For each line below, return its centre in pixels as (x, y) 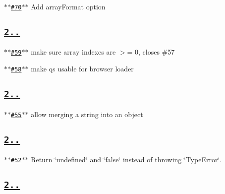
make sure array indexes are (73, 52)
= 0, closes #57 (151, 52)
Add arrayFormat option (68, 6)
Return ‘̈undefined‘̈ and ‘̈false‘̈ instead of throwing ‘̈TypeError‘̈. (126, 159)
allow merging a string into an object (87, 114)
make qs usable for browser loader (82, 69)
